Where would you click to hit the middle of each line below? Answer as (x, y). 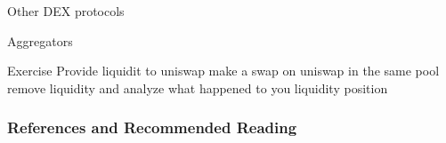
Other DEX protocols (66, 11)
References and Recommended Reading (152, 127)
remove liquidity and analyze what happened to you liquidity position (198, 87)
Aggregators (40, 40)
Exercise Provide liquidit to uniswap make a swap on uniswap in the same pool (223, 71)
